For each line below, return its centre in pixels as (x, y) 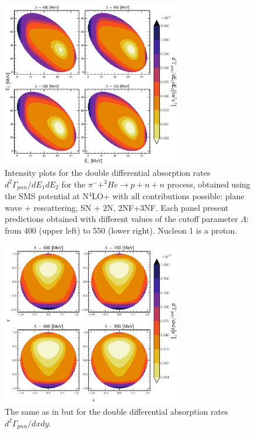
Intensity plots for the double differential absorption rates (108, 173)
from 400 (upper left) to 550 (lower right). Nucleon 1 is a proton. (121, 230)
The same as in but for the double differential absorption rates (116, 412)
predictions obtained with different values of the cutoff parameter (121, 219)
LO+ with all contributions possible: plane (168, 196)
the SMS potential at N (47, 196)
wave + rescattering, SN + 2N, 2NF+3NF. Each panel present (117, 207)
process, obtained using (209, 184)
